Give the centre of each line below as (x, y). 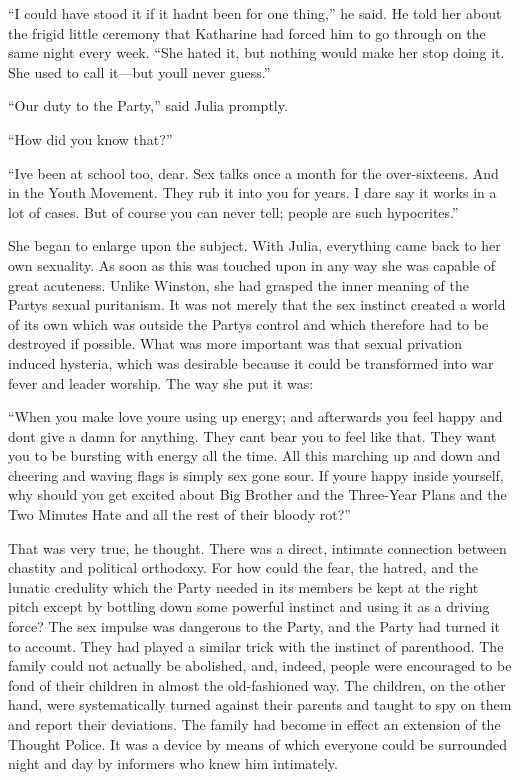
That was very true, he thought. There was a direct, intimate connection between (257, 547)
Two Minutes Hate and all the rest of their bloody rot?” (179, 514)
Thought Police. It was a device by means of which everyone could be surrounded (258, 743)
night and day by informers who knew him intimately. (173, 763)
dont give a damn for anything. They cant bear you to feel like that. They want (252, 435)
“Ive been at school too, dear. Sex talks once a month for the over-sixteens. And (253, 172)
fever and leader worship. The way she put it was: (161, 382)
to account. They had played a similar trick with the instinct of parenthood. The (256, 645)
